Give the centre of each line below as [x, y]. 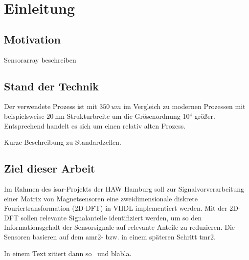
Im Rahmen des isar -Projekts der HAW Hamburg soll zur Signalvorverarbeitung [124, 188]
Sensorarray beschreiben [40, 59]
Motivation [32, 39]
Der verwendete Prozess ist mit [51, 106]
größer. [205, 116]
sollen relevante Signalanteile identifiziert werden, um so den [111, 217]
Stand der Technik [52, 86]
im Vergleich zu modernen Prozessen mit [184, 106]
